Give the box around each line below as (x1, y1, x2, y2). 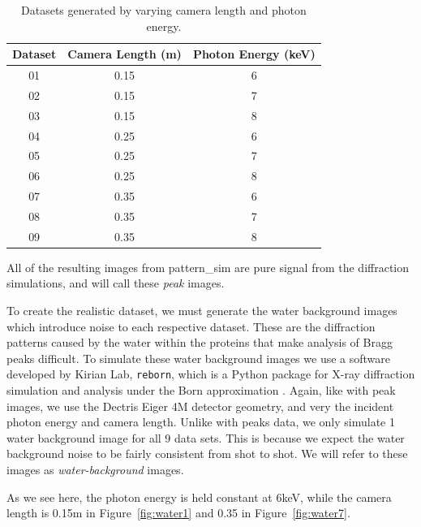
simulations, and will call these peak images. (6, 274, 225, 292)
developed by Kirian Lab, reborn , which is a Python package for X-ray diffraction (6, 365, 415, 382)
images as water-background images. (6, 461, 184, 478)
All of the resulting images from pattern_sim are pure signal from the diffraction (6, 258, 410, 275)
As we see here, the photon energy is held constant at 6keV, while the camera (6, 488, 392, 505)
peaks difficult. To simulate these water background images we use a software (6, 349, 391, 366)
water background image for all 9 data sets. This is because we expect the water (6, 429, 405, 446)
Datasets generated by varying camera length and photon (21, 2, 307, 18)
